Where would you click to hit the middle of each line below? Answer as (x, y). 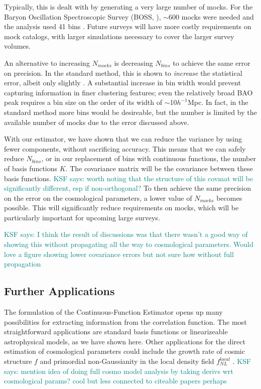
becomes (229, 198)
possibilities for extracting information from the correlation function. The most (125, 321)
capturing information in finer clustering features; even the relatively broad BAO (128, 92)
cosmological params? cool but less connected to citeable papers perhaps (115, 381)
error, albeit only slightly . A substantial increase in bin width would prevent (122, 83)
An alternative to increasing (47, 62)
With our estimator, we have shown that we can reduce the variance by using (123, 139)
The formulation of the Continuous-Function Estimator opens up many (113, 312)
